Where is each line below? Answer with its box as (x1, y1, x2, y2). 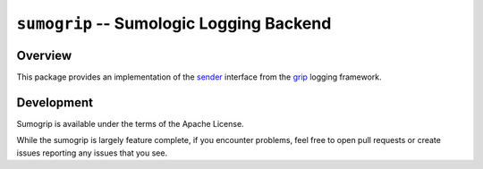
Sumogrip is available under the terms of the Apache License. (16, 118, 245, 129)
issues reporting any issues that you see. (16, 148, 168, 158)
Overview (16, 47, 72, 63)
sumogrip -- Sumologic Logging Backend (16, 13, 332, 33)
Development (16, 95, 94, 110)
